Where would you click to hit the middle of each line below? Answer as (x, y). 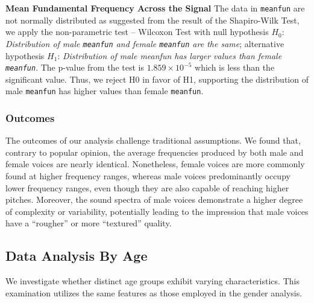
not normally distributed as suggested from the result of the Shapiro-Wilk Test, (152, 20)
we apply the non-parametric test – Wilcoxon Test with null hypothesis (137, 32)
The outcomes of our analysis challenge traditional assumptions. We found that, (153, 140)
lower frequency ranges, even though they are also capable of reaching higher (147, 187)
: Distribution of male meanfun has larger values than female (170, 55)
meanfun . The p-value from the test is (75, 67)
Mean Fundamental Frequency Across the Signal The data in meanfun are (155, 8)
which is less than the (235, 67)
